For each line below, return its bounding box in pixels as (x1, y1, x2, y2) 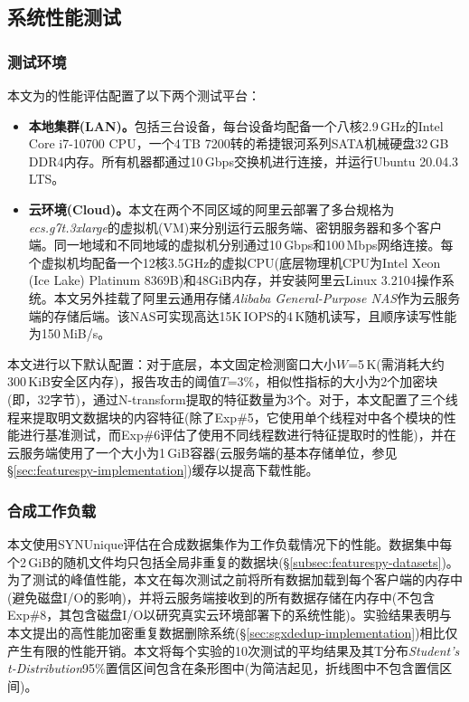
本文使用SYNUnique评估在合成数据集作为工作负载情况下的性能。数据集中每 (7, 535, 453, 554)
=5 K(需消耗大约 (348, 354, 445, 373)
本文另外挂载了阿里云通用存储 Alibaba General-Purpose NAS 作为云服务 (53, 288, 461, 307)
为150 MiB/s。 (28, 324, 111, 343)
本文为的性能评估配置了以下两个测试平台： (7, 86, 260, 104)
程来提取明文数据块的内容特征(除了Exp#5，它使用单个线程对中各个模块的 (7, 407, 444, 426)
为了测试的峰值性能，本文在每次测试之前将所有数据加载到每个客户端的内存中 (7, 570, 463, 589)
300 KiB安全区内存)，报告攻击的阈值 (7, 372, 220, 391)
